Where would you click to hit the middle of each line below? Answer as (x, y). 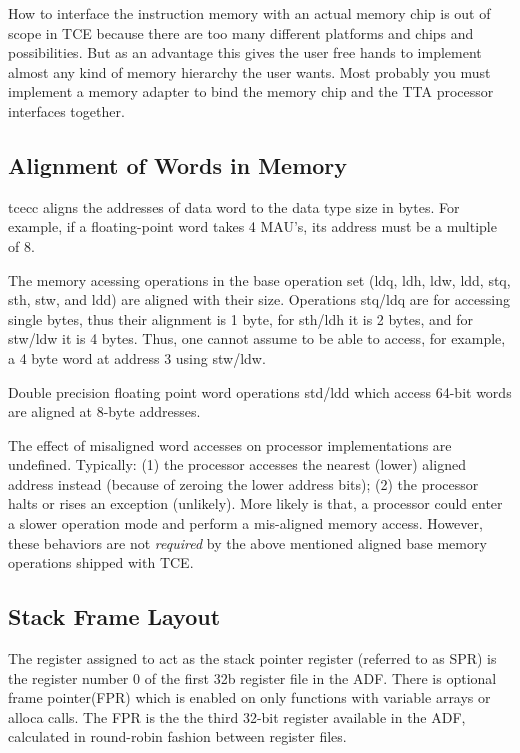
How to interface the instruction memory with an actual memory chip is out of (249, 13)
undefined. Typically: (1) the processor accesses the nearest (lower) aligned (237, 464)
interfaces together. (66, 110)
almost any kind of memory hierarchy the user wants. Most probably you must (249, 71)
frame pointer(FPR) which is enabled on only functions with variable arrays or (249, 697)
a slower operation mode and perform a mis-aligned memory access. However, (245, 523)
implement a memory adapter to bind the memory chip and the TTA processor (251, 91)
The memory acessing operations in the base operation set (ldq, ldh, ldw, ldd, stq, (259, 279)
